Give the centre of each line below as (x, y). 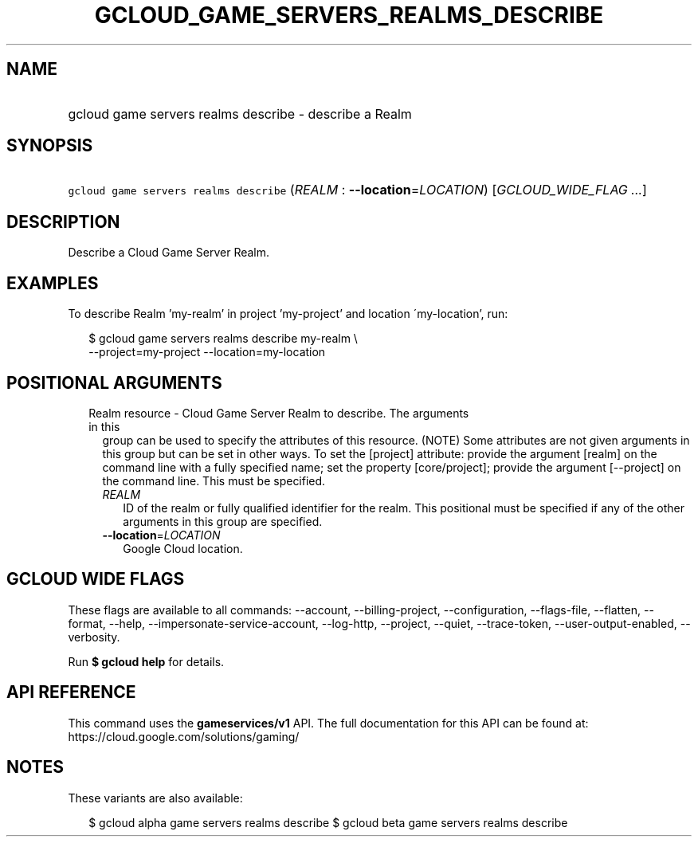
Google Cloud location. (183, 548)
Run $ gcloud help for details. (146, 661)
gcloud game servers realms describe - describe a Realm (240, 114)
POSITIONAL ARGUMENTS (114, 382)
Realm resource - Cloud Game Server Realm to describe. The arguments (279, 413)
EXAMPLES (53, 283)
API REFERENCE (71, 692)
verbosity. (94, 637)
